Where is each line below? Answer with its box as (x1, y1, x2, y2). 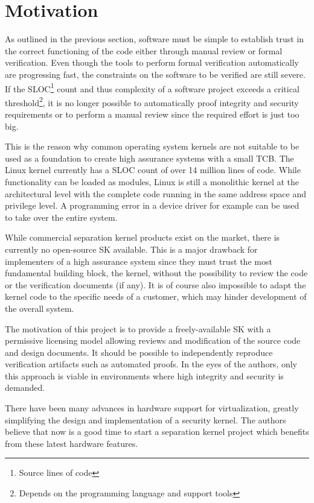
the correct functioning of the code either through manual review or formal (5, 44, 283, 57)
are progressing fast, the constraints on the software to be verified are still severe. (5, 68, 306, 80)
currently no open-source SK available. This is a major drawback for (5, 242, 258, 255)
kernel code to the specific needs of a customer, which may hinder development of (5, 290, 307, 303)
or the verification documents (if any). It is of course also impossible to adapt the (5, 278, 306, 291)
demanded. (5, 381, 45, 394)
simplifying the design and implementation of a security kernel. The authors (5, 413, 286, 426)
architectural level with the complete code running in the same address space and (5, 187, 306, 200)
